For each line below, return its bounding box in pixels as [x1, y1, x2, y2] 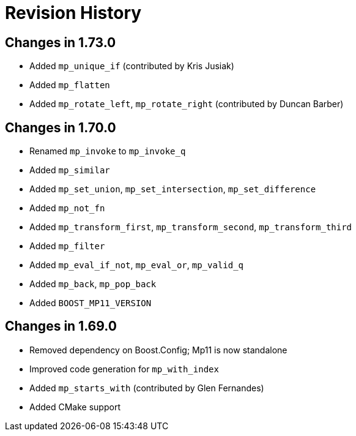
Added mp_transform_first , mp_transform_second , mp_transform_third [29, 222, 352, 233]
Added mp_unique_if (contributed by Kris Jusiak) [29, 61, 234, 72]
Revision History [5, 2, 142, 23]
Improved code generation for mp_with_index [29, 363, 219, 374]
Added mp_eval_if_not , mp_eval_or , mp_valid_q [29, 260, 244, 271]
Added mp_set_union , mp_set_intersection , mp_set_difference [29, 184, 316, 195]
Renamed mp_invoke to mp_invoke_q [29, 146, 186, 157]
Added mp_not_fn [29, 203, 105, 214]
